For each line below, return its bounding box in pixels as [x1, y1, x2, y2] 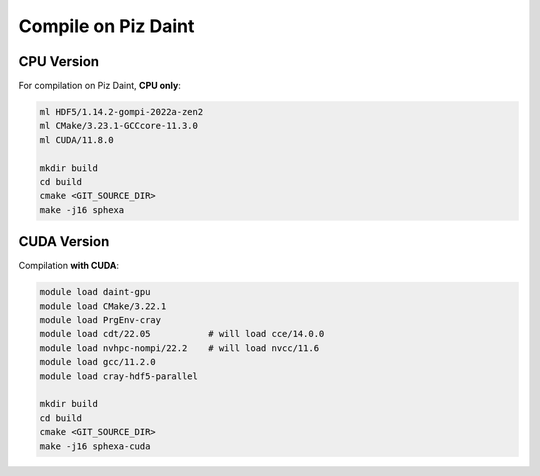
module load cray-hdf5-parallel [39, 370, 199, 382]
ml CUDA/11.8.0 [39, 134, 114, 145]
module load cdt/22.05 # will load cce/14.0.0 [39, 328, 325, 340]
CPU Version [18, 53, 100, 70]
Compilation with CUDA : [18, 260, 120, 272]
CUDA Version [18, 233, 110, 250]
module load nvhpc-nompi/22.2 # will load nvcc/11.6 [39, 342, 320, 354]
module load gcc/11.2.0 [39, 356, 157, 368]
